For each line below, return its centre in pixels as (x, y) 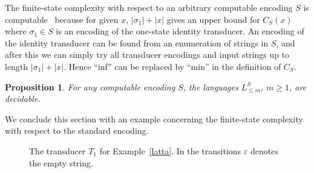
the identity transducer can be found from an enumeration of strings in (137, 42)
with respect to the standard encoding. (77, 131)
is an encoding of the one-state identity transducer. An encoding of (180, 31)
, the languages (211, 86)
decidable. (23, 99)
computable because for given (62, 19)
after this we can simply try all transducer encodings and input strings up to (147, 55)
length (17, 66)
